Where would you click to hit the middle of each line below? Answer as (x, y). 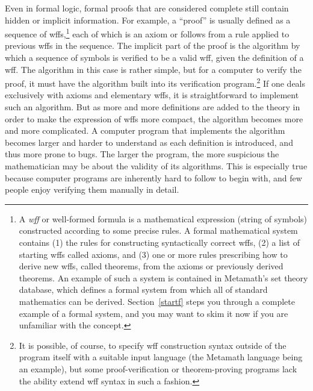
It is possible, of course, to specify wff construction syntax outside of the (153, 345)
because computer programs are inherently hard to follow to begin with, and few (153, 177)
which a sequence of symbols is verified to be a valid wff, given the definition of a (154, 58)
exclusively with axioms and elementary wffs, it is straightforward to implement (152, 95)
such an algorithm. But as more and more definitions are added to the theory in (153, 107)
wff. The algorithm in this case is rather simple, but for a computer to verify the (153, 69)
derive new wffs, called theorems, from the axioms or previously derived (151, 266)
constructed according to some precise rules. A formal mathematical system (158, 230)
